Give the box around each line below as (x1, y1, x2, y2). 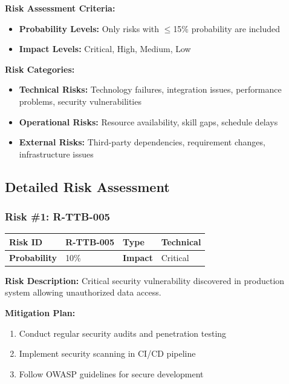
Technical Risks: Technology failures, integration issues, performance (19, 83, 282, 96)
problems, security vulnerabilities (19, 94, 141, 107)
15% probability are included (173, 22, 281, 35)
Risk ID (9, 235, 43, 248)
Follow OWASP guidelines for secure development (19, 367, 204, 380)
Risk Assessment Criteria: (5, 2, 115, 14)
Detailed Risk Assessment (5, 177, 170, 196)
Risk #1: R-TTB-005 (5, 209, 110, 224)
